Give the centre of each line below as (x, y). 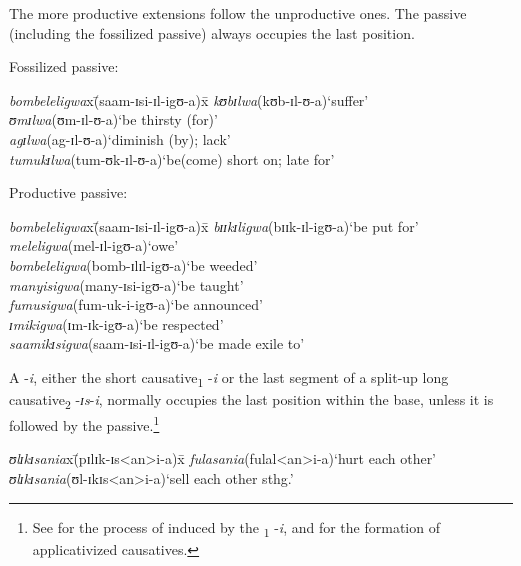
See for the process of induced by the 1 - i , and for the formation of (236, 528)
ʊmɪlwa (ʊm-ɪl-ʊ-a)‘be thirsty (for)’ (113, 119)
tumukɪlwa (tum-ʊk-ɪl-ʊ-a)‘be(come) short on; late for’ (172, 158)
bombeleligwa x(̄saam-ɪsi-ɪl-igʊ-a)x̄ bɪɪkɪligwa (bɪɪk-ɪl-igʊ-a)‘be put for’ (214, 225)
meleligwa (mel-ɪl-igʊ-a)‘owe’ (94, 245)
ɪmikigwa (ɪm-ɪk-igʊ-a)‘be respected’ (116, 323)
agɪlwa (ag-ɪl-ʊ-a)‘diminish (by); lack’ (120, 138)
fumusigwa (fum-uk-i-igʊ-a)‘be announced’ (136, 304)
